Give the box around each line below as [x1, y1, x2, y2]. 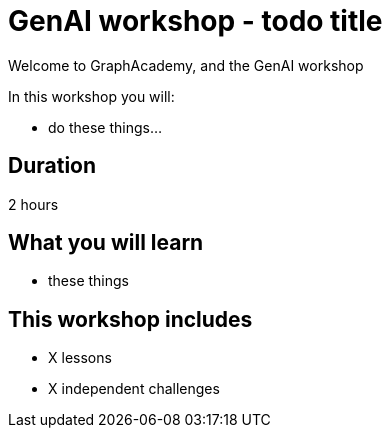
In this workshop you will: [8, 87, 175, 105]
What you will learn [8, 230, 204, 256]
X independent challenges [48, 380, 220, 398]
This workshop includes [8, 306, 253, 332]
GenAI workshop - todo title [8, 4, 383, 38]
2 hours [8, 195, 59, 213]
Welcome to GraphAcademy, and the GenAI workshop [8, 56, 364, 74]
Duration [8, 153, 97, 179]
